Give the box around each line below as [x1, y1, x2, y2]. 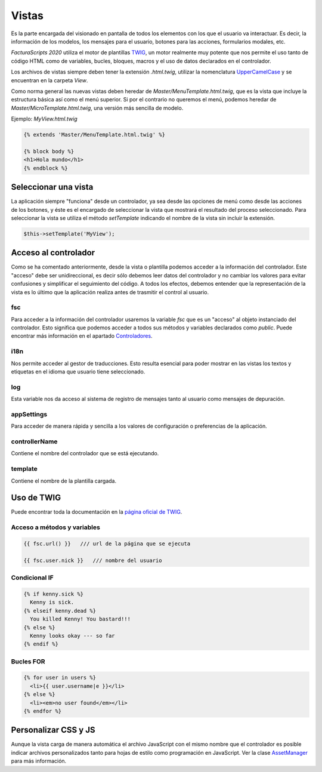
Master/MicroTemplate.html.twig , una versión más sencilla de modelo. [11, 104, 184, 112]
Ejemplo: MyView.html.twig [11, 115, 78, 122]
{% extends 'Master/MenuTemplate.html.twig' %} [23, 131, 165, 138]
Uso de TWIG [11, 493, 61, 503]
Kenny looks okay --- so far [30, 632, 116, 639]
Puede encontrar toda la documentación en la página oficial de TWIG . [11, 508, 182, 515]
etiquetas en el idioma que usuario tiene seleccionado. [11, 368, 145, 375]
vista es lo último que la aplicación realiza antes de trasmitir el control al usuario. [11, 288, 209, 295]
